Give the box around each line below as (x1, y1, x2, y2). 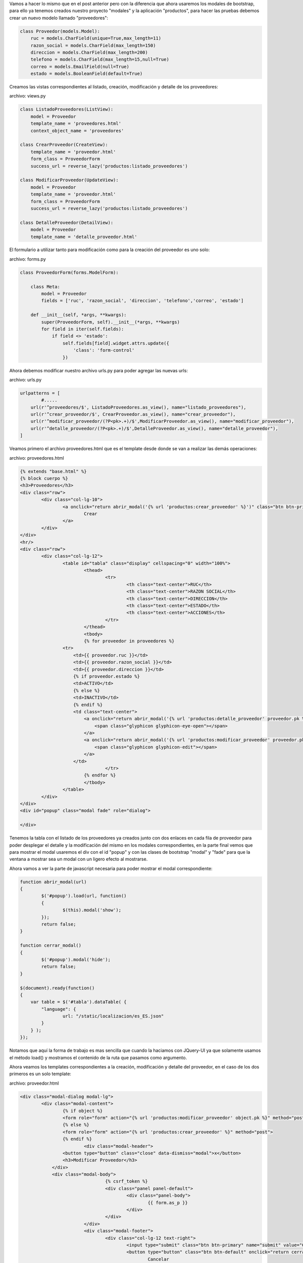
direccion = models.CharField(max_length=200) (30, 50, 148, 55)
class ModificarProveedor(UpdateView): (20, 177, 119, 183)
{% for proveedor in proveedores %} (83, 638, 175, 644)
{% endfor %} (83, 772, 116, 778)
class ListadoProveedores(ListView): (20, 107, 114, 112)
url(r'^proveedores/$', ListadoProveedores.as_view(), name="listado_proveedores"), (30, 404, 247, 410)
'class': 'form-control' (73, 348, 135, 353)
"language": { (41, 1006, 76, 1012)
